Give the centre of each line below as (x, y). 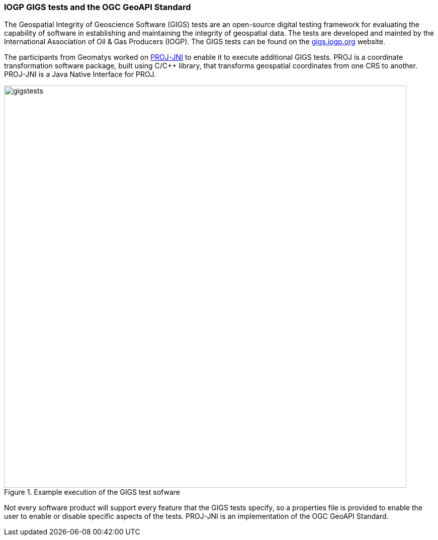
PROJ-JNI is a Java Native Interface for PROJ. (80, 74)
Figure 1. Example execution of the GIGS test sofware (92, 492)
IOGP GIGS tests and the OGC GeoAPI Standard (98, 7)
